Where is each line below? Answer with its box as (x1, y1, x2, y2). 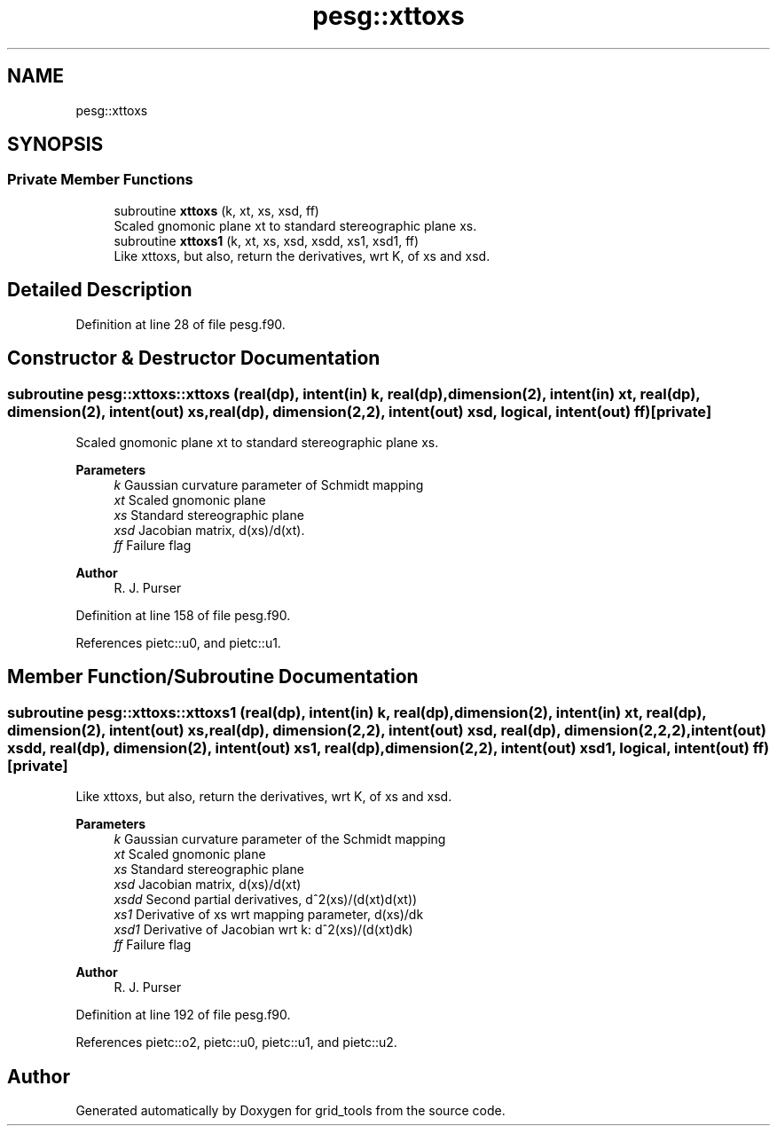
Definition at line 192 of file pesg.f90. (75, 1007, 291, 1023)
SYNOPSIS (7, 133, 104, 156)
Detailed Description (7, 279, 192, 302)
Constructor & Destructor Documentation (7, 347, 381, 370)
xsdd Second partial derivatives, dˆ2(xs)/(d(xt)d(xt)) (114, 892, 418, 908)
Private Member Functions (7, 170, 193, 189)
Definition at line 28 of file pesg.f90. (75, 316, 286, 332)
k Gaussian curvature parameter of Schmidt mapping (114, 476, 424, 492)
